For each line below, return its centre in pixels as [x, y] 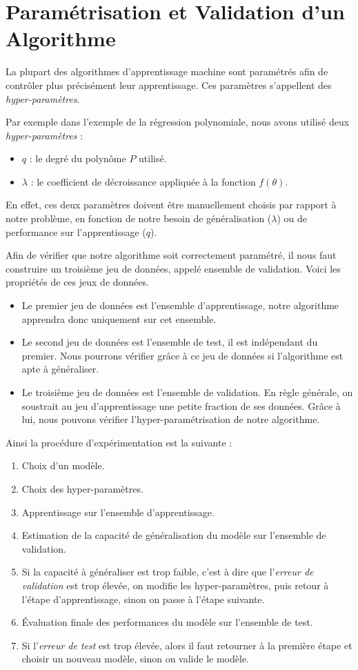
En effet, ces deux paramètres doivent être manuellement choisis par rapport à [171, 205]
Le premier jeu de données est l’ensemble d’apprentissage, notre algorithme [180, 305]
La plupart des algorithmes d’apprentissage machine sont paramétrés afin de [167, 71]
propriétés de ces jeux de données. [77, 282]
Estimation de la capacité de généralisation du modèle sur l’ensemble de [174, 535]
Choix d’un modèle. [63, 465]
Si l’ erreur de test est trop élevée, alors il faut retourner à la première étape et [187, 645]
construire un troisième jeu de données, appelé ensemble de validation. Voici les [173, 268]
